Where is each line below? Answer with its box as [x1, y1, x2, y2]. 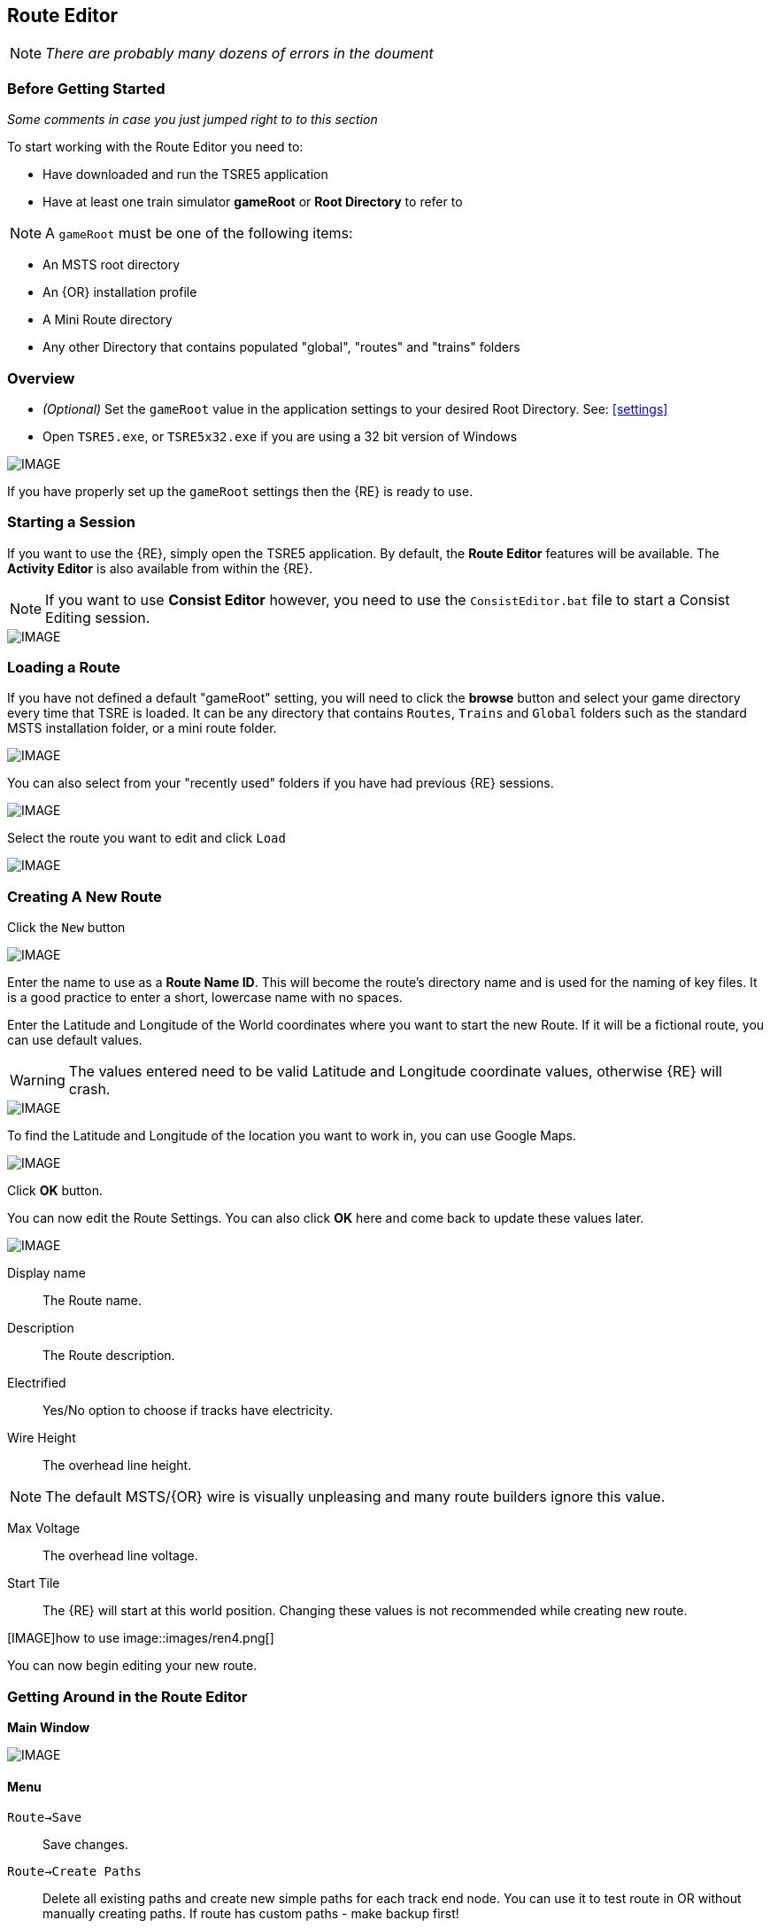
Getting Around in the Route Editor [7, 1687, 248, 1706]
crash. [68, 1080, 111, 1099]
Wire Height [7, 1430, 76, 1446]
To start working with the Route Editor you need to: [7, 139, 304, 155]
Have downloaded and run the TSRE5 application [42, 167, 328, 183]
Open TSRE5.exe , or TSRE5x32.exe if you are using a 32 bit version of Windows [42, 428, 518, 444]
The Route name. [42, 1293, 142, 1309]
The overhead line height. [42, 1458, 192, 1473]
